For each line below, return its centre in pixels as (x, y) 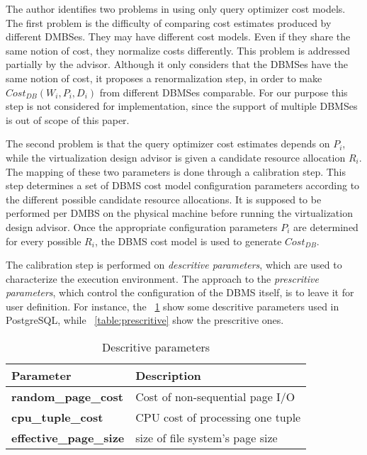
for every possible (44, 241)
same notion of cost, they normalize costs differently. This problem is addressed (178, 50)
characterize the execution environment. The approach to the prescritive (162, 278)
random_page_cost (67, 397)
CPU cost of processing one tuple (218, 417)
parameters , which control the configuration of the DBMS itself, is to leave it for (180, 292)
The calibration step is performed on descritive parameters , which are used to (174, 265)
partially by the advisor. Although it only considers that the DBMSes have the (177, 64)
